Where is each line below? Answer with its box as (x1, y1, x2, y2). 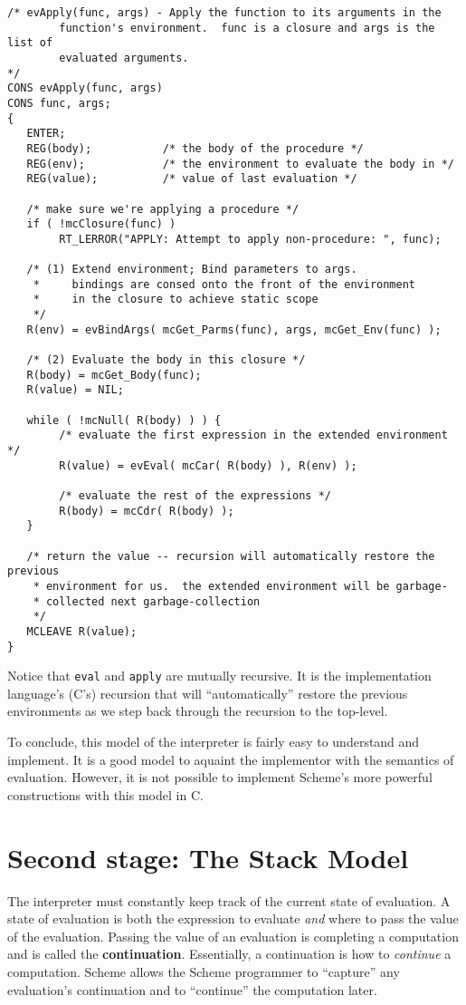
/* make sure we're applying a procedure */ (26, 202, 300, 216)
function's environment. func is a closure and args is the (59, 21, 435, 34)
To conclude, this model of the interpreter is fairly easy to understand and (7, 732, 420, 751)
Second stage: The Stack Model (7, 838, 409, 875)
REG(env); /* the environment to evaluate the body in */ (26, 157, 454, 170)
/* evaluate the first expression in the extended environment (59, 429, 448, 442)
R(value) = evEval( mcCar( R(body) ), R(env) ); (59, 459, 357, 472)
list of (7, 36, 53, 50)
